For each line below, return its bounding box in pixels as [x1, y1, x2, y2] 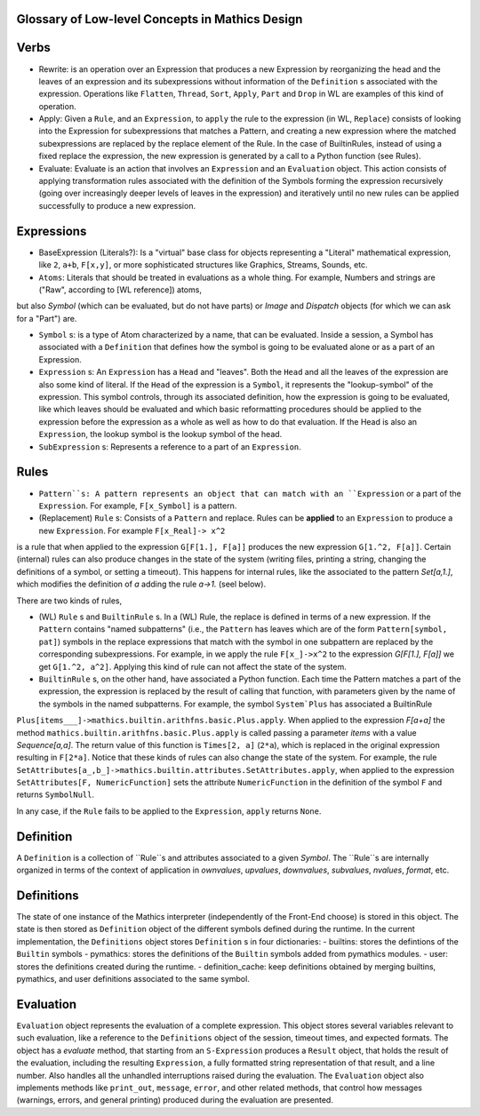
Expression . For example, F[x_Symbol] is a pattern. [38, 500, 237, 511]
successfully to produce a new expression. [38, 200, 196, 211]
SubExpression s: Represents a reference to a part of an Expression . [38, 441, 301, 452]
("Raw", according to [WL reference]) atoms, [38, 284, 202, 295]
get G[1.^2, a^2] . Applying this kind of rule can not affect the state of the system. [38, 661, 347, 672]
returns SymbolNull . [16, 789, 95, 800]
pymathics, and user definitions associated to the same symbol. [16, 974, 251, 984]
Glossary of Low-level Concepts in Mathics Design [16, 12, 303, 27]
